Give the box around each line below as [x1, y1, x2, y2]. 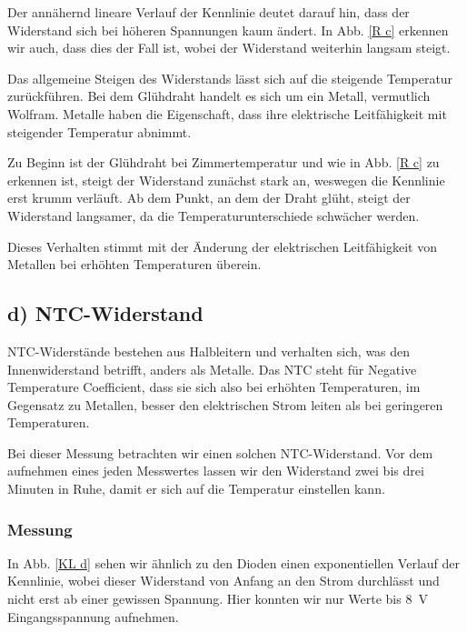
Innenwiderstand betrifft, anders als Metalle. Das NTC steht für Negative [7, 359, 417, 378]
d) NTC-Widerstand [7, 299, 204, 327]
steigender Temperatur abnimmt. [7, 122, 192, 141]
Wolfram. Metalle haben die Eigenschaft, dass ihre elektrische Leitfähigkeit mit [7, 104, 447, 123]
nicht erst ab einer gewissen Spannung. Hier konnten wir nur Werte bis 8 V [7, 589, 428, 608]
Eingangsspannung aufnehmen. [7, 607, 179, 626]
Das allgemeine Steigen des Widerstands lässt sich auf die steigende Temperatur [7, 68, 453, 87]
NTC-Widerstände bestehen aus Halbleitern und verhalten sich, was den [7, 341, 411, 360]
